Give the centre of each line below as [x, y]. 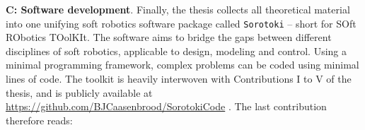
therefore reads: [39, 120]
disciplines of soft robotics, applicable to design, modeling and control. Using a [176, 51]
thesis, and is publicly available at [79, 92]
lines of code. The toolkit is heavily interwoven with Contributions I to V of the [179, 79]
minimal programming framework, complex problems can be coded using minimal [182, 65]
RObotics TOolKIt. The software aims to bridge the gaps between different [169, 37]
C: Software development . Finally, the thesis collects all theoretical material [178, 9]
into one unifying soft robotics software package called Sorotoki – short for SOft [181, 23]
